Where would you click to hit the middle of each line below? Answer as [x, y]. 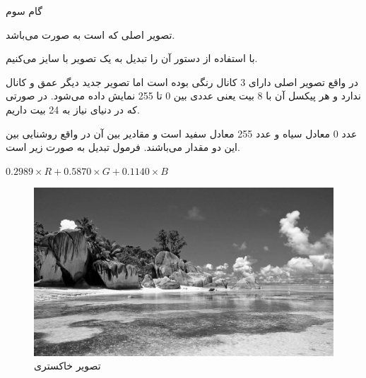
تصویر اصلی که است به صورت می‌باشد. [90, 34]
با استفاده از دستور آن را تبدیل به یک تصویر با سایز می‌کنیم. [132, 58]
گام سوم [24, 11]
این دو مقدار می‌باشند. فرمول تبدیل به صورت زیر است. [123, 147]
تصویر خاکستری [67, 366]
